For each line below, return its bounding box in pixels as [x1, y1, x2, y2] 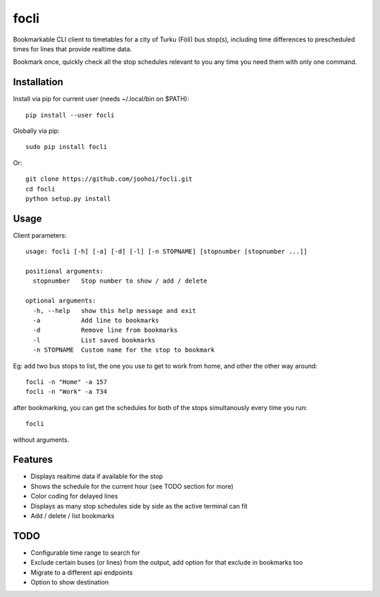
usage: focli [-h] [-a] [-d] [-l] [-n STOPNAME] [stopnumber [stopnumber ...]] [25, 248, 308, 256]
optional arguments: [25, 297, 96, 305]
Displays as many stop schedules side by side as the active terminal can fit [30, 501, 248, 510]
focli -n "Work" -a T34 [25, 387, 108, 396]
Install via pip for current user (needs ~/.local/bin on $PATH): [13, 95, 189, 103]
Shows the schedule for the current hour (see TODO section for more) [30, 482, 234, 490]
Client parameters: [13, 231, 67, 239]
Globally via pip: [13, 127, 60, 135]
